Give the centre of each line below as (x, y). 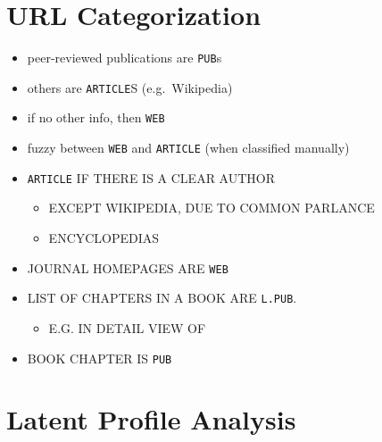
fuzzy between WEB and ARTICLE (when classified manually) (188, 148)
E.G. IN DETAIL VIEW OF (127, 327)
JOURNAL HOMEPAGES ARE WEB (128, 267)
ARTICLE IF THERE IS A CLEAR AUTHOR (151, 177)
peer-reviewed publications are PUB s (125, 58)
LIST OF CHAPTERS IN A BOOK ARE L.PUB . (162, 298)
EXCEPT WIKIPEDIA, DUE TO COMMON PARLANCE (212, 208)
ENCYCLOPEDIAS (104, 238)
